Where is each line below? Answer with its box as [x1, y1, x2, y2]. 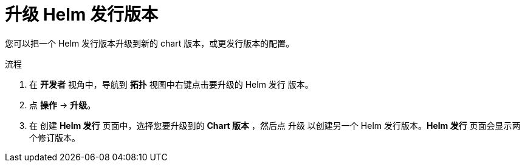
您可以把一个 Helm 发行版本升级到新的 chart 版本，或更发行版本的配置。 [5, 38, 295, 48]
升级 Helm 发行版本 [5, 4, 159, 25]
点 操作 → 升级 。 [29, 99, 96, 110]
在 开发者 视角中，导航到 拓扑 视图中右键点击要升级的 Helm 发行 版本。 [29, 79, 314, 90]
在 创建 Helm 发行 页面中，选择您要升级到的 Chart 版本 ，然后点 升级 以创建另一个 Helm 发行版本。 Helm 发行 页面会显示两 [29, 120, 521, 131]
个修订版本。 [29, 132, 80, 143]
